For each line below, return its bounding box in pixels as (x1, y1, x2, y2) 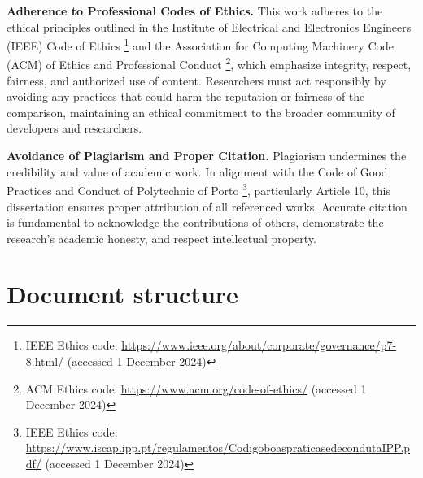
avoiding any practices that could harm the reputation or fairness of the (7, 88, 365, 105)
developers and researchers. (7, 119, 142, 137)
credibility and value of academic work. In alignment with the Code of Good (7, 163, 388, 180)
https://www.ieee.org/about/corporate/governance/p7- (121, 337, 397, 354)
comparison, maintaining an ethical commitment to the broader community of (7, 103, 395, 120)
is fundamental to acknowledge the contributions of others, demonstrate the (7, 214, 384, 231)
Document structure (7, 277, 238, 311)
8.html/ (25, 353, 64, 369)
